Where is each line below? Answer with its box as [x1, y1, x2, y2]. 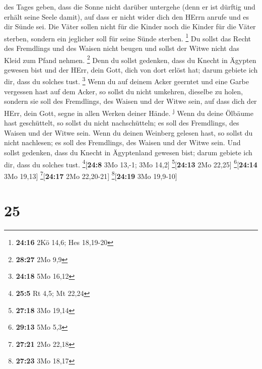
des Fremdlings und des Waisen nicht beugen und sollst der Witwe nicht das [4, 43, 239, 53]
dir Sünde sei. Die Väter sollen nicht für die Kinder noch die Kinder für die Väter [4, 21, 256, 32]
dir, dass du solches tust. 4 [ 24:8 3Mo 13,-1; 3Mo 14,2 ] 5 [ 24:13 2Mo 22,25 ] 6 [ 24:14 [4, 157, 257, 169]
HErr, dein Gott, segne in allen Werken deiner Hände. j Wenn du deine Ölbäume [4, 106, 253, 118]
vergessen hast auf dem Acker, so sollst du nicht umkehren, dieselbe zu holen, [4, 86, 243, 96]
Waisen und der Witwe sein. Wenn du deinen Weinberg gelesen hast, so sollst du [4, 127, 253, 138]
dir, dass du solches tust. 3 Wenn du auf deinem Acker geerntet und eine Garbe [4, 75, 249, 87]
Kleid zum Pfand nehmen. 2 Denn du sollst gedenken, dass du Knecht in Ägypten [4, 53, 256, 65]
